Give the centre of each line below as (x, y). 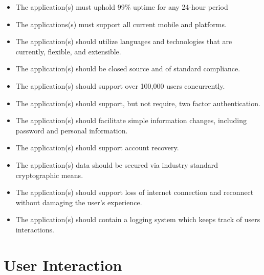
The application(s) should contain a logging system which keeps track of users (138, 219)
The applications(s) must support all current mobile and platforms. (121, 24)
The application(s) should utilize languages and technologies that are (124, 41)
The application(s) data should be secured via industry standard (117, 164)
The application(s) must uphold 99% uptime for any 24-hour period (122, 7)
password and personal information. (72, 130)
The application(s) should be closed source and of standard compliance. (128, 68)
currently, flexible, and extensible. (68, 51)
